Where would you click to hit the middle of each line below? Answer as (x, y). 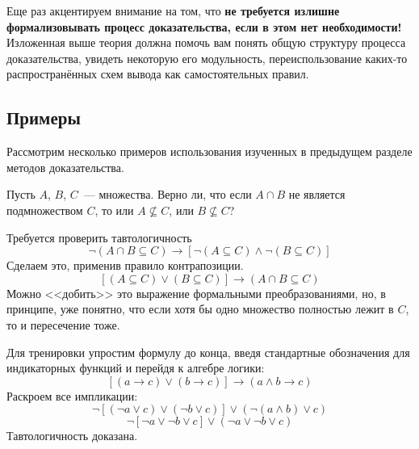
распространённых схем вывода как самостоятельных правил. (158, 74)
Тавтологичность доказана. (72, 436)
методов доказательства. (65, 167)
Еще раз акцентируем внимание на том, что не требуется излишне (173, 10)
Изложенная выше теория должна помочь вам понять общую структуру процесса (206, 42)
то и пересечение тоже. (63, 324)
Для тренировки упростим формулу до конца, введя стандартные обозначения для (208, 352)
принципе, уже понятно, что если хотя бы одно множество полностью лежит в (200, 309)
